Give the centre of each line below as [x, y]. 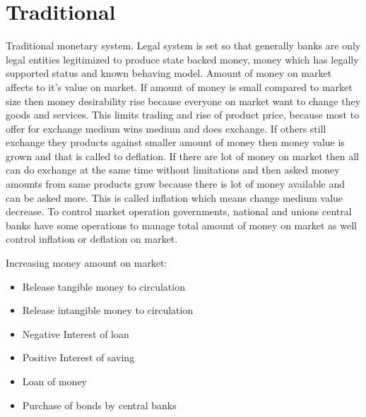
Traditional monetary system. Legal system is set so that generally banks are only [183, 46]
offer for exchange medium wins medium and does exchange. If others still [166, 128]
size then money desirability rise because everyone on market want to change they [183, 101]
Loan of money [54, 381]
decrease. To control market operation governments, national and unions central [179, 211]
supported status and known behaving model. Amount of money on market [169, 73]
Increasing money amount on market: [87, 263]
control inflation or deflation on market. [92, 239]
